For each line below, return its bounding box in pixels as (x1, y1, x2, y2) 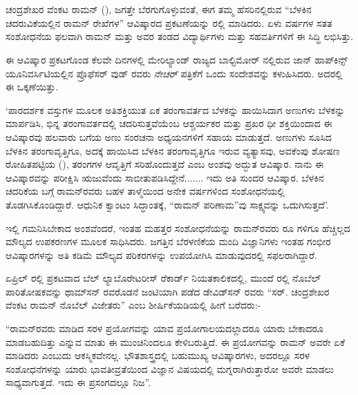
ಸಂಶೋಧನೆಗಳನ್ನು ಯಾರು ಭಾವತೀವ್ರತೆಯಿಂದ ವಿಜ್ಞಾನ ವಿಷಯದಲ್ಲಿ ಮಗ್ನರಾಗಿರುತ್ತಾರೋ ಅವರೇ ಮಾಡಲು (6, 361, 335, 376)
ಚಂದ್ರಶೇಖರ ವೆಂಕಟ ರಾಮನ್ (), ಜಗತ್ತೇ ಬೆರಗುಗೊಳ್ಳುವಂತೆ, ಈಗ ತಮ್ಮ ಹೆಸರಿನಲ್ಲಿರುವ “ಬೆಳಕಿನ (6, 2, 312, 17)
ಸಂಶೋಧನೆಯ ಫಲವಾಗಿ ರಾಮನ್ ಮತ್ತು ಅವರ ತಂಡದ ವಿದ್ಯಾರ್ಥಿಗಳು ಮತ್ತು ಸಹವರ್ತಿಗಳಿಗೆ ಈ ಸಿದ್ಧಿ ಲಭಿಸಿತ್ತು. (6, 29, 354, 44)
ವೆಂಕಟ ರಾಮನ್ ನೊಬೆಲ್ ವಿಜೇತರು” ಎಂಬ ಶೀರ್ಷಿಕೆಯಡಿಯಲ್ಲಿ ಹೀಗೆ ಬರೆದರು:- (6, 298, 261, 312)
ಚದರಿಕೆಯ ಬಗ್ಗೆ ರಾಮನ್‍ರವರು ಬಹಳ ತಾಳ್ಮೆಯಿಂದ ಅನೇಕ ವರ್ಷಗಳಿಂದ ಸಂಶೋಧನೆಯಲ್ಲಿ (6, 184, 285, 198)
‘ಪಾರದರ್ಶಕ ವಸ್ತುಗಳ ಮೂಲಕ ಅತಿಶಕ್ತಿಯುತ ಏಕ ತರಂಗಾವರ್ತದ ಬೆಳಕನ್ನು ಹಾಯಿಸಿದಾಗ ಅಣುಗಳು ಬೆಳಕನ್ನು (6, 102, 346, 117)
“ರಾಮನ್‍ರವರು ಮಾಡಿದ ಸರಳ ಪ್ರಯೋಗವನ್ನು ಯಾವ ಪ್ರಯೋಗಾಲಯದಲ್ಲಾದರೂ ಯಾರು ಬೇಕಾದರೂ (6, 321, 323, 336)
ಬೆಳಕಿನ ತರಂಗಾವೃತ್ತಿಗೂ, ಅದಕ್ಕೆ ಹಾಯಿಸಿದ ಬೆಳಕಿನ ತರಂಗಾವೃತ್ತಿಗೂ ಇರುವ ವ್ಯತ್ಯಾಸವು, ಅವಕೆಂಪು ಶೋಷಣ (6, 143, 340, 157)
